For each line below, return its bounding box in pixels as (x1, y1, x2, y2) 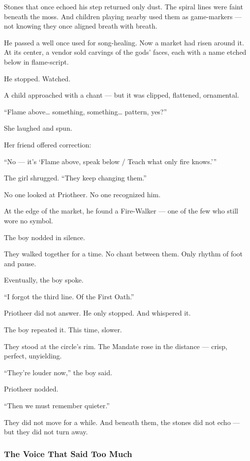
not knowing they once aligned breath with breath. (4, 21, 157, 31)
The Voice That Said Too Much (4, 447, 132, 460)
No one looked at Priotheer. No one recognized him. (4, 189, 161, 199)
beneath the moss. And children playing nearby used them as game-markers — (4, 11, 242, 21)
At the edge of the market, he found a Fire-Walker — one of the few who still (4, 206, 238, 216)
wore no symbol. (4, 215, 53, 225)
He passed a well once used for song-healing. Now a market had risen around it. (4, 37, 244, 47)
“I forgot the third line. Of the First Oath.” (4, 291, 134, 301)
